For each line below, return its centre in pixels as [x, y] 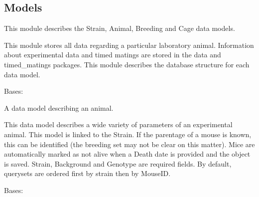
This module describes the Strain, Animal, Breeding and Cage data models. [120, 28]
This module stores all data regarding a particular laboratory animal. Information [129, 45]
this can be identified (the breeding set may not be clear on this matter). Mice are [129, 144]
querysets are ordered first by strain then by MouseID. [87, 173]
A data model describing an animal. [59, 107]
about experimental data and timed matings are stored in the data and [113, 55]
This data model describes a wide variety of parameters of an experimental [118, 124]
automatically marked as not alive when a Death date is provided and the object [127, 154]
